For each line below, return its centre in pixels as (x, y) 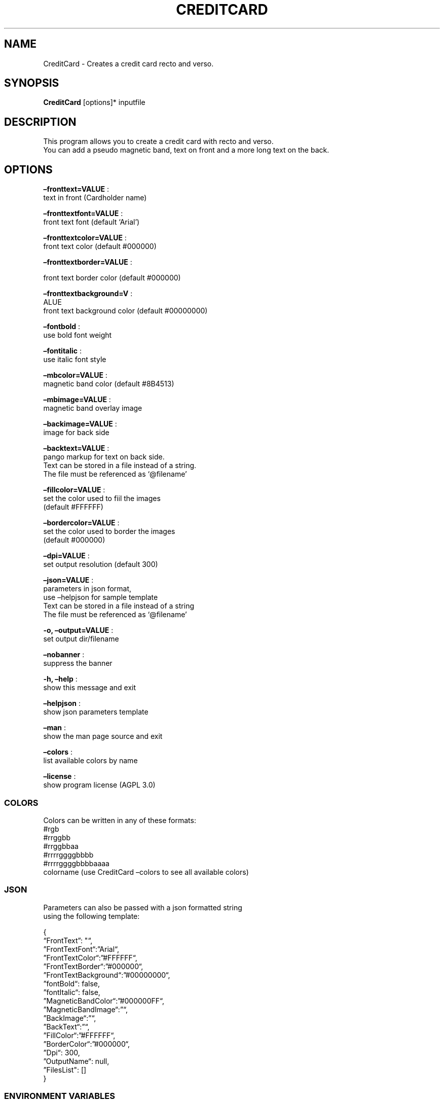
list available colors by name (90, 761)
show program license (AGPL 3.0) (99, 785)
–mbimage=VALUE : (77, 400)
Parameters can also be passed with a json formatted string (143, 907)
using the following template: (91, 916)
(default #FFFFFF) (73, 507)
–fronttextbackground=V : (88, 294)
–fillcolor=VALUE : (74, 490)
